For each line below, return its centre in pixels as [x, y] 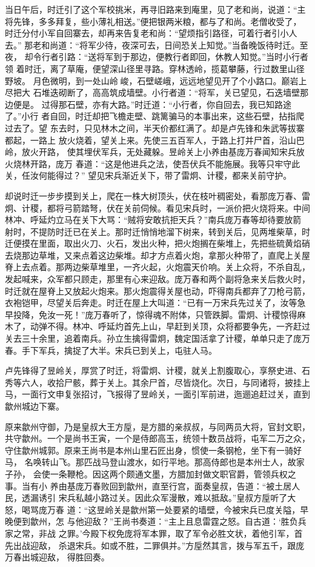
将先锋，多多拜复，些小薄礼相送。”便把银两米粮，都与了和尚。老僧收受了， [153, 21]
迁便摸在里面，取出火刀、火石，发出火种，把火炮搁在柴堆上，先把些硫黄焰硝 [157, 243]
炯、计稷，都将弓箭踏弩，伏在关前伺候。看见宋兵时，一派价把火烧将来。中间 [157, 207]
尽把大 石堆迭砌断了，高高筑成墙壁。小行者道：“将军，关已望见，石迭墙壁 [153, 92]
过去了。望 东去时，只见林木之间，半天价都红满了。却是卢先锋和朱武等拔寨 [155, 128]
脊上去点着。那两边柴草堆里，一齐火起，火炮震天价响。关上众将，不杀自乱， [157, 267]
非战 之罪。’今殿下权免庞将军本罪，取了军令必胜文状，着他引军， [166, 533]
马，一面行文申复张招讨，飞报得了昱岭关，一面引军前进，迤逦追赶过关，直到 [157, 394]
